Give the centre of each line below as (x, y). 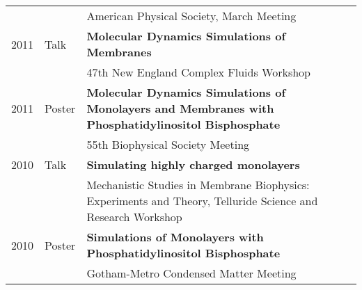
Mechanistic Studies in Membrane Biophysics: (198, 185)
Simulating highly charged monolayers (193, 164)
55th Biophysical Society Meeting (168, 144)
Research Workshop (134, 217)
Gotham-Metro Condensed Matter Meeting (191, 273)
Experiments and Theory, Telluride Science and (202, 201)
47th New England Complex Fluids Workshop (198, 72)
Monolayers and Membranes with (180, 108)
